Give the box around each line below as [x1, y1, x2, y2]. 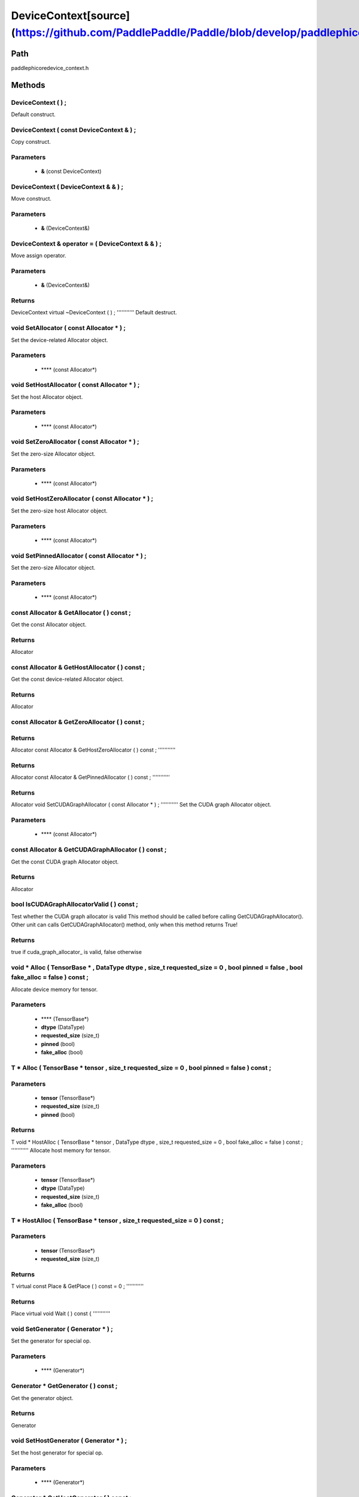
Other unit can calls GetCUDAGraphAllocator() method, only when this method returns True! [11, 921, 238, 928]
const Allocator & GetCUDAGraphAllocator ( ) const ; [11, 846, 167, 854]
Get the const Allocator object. [11, 621, 87, 628]
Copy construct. [11, 138, 51, 146]
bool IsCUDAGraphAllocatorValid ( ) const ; [11, 900, 139, 908]
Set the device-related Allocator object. [11, 336, 108, 344]
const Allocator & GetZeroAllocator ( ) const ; [11, 718, 145, 726]
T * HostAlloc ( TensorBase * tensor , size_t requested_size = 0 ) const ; [11, 1216, 224, 1225]
